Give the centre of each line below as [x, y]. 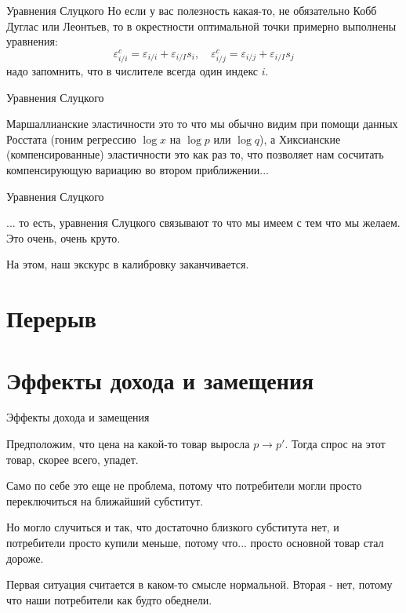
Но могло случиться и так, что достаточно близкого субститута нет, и [173, 527]
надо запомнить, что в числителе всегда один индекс [132, 71]
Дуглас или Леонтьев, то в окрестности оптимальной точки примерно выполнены [201, 26]
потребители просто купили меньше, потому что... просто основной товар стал [195, 543]
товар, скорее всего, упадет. [72, 459]
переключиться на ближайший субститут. [105, 500]
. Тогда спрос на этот [335, 444]
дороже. [25, 558]
